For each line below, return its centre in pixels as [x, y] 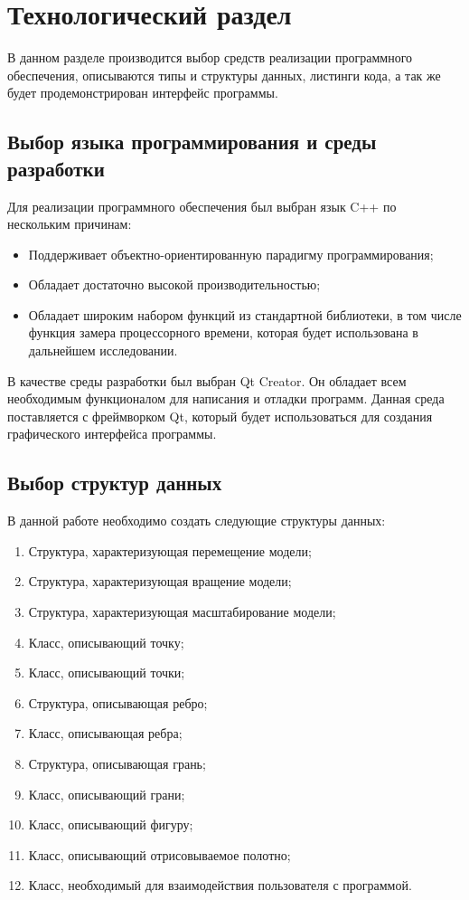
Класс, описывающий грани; [107, 794]
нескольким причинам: [70, 224]
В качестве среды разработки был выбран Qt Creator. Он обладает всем [207, 380]
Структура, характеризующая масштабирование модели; [182, 612]
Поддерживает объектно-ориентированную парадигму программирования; [231, 254]
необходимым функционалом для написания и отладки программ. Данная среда [226, 398]
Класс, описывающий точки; [107, 673]
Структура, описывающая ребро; [118, 702]
